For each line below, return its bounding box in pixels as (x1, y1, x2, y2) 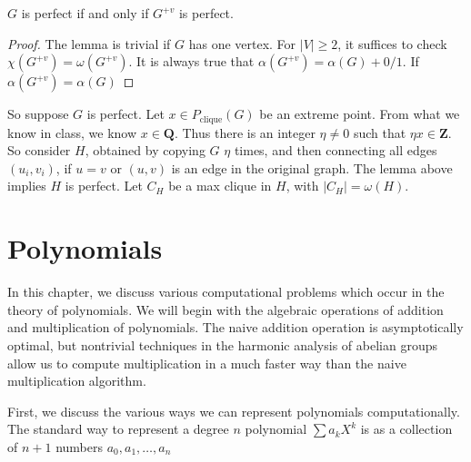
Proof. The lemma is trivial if (7, 34, 171, 53)
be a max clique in (168, 176, 272, 195)
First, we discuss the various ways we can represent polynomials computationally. (7, 401, 460, 420)
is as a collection (360, 419, 453, 438)
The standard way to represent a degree (7, 419, 229, 438)
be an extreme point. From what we (259, 104, 460, 123)
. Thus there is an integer (174, 123, 316, 142)
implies (7, 176, 46, 195)
